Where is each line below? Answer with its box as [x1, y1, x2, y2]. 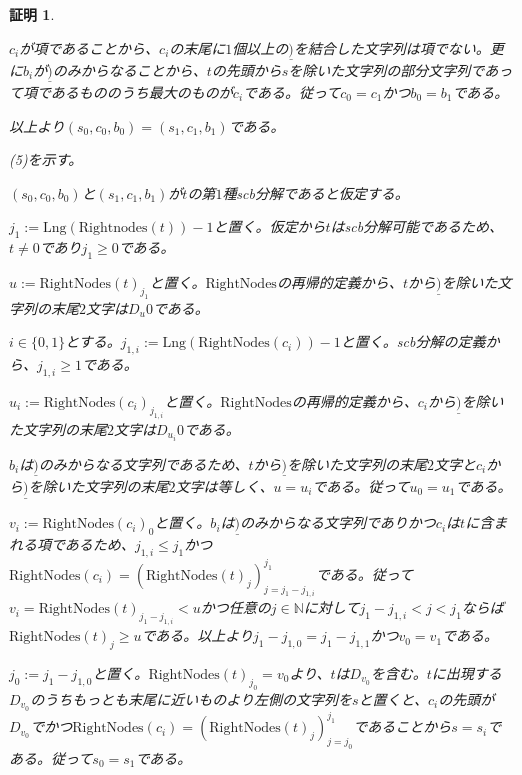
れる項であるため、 [9, 534, 135, 555]
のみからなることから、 [52, 59, 207, 80]
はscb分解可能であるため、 [330, 216, 503, 237]
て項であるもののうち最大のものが [9, 82, 233, 103]
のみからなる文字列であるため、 [38, 453, 249, 474]
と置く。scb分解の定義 [340, 331, 486, 352]
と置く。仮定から [213, 216, 326, 237]
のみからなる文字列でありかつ [240, 512, 436, 533]
